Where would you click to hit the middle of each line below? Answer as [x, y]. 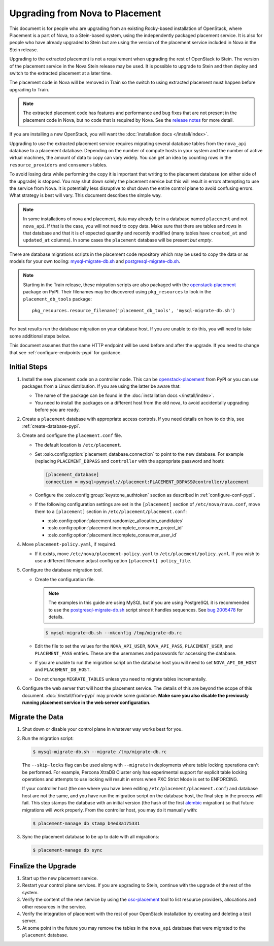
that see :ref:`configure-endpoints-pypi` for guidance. [65, 352]
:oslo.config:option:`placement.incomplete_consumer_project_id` [115, 528]
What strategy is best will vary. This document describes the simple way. [85, 195]
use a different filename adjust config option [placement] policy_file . [113, 560]
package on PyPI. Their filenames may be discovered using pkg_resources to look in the [117, 292]
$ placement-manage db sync [67, 850]
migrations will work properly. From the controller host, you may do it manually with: [110, 810]
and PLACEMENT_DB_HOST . [63, 669]
